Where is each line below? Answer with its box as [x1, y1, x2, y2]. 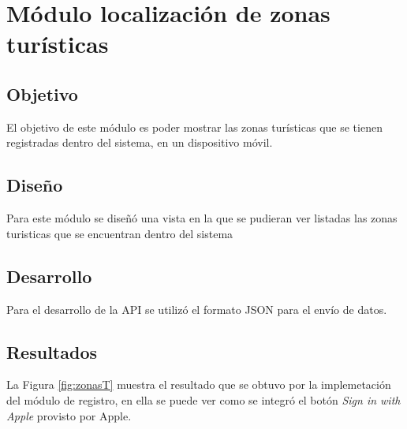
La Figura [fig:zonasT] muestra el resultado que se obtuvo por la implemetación [6, 376, 391, 393]
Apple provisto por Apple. [6, 407, 132, 423]
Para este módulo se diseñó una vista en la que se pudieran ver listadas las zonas [6, 210, 398, 226]
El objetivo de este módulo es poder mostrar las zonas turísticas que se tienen [6, 118, 383, 135]
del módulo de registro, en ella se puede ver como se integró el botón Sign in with [6, 391, 401, 408]
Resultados [6, 339, 97, 364]
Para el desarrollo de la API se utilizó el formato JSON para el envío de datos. [6, 300, 387, 317]
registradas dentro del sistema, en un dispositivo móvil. [6, 134, 273, 151]
